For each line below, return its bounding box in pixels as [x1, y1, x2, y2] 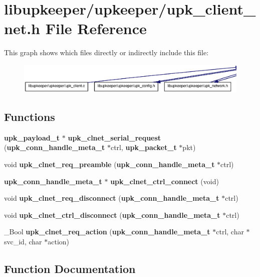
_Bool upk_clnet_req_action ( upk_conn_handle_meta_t [4, 226, 210, 237]
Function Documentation [4, 260, 136, 276]
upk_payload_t [4, 132, 60, 143]
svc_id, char [4, 236, 42, 246]
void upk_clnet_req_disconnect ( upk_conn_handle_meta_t [4, 193, 219, 203]
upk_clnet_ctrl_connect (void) [110, 176, 219, 186]
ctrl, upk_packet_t [110, 142, 177, 153]
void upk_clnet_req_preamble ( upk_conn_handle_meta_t [4, 159, 215, 169]
